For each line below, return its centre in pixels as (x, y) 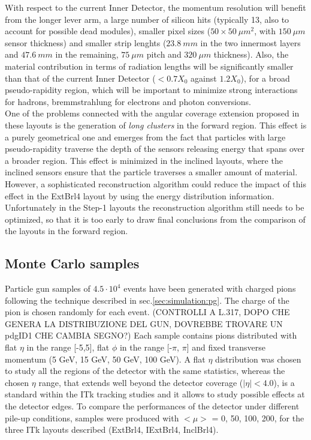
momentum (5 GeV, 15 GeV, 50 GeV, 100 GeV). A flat (105, 359)
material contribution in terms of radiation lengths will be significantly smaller (149, 66)
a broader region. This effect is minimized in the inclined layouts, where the (144, 160)
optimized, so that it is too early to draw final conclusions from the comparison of (155, 219)
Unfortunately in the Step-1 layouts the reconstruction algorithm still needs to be (155, 207)
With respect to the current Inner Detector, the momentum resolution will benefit (155, 7)
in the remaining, (87, 54)
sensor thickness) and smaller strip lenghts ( (86, 42)
